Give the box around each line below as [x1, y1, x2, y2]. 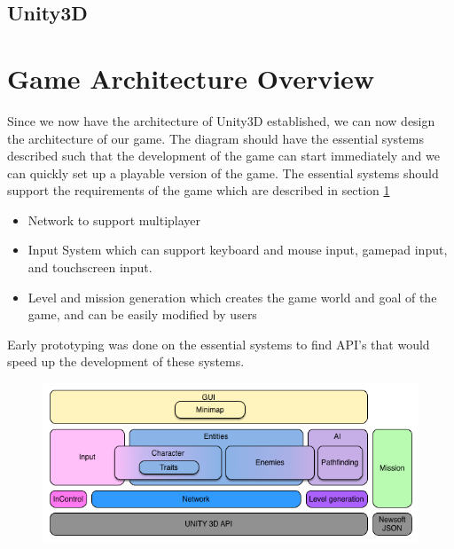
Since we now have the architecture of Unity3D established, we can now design [7, 111, 435, 129]
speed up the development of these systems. [7, 352, 245, 371]
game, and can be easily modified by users [27, 305, 257, 324]
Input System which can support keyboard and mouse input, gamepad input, [27, 240, 448, 259]
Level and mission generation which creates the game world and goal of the [27, 287, 437, 306]
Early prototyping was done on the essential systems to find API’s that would [7, 334, 430, 353]
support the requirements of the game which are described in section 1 [7, 181, 390, 200]
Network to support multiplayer [27, 210, 201, 229]
